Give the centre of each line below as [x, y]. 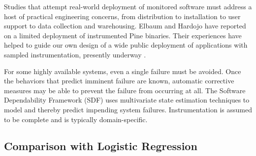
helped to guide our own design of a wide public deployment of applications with [126, 45]
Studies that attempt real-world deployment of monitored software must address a [128, 6]
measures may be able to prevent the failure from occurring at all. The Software [125, 90]
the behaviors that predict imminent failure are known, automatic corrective [119, 81]
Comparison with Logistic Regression [101, 145]
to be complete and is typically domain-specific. [76, 119]
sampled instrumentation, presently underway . [75, 54]
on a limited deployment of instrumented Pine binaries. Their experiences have [123, 35]
